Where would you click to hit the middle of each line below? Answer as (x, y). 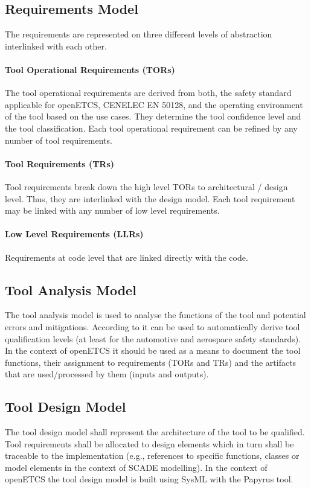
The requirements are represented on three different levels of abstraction (139, 34)
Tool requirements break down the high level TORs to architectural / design (146, 186)
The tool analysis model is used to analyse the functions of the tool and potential (155, 315)
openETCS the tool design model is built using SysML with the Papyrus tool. (149, 479)
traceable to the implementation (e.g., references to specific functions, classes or (152, 455)
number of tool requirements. (59, 140)
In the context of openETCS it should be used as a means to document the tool (153, 350)
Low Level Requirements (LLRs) (74, 234)
